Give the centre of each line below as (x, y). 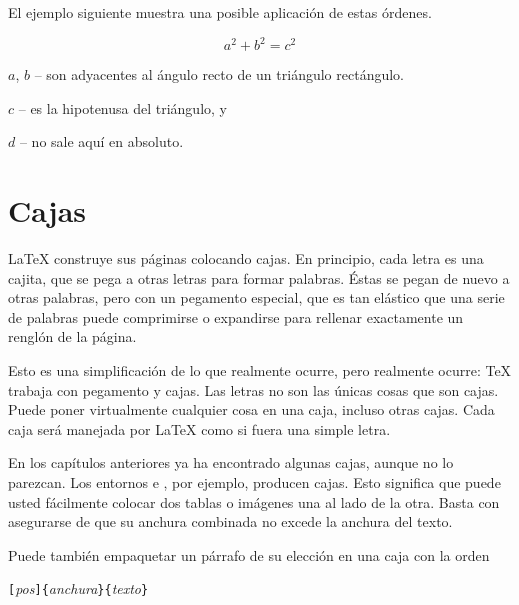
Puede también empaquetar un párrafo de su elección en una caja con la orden (249, 554)
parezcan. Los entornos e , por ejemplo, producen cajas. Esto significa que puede (254, 481)
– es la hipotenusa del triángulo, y (122, 107)
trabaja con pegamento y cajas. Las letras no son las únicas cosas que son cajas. (253, 389)
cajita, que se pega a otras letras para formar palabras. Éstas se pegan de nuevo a (259, 277)
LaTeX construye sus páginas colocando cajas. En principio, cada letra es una (246, 258)
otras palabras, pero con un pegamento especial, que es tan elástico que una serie (256, 297)
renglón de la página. (72, 336)
